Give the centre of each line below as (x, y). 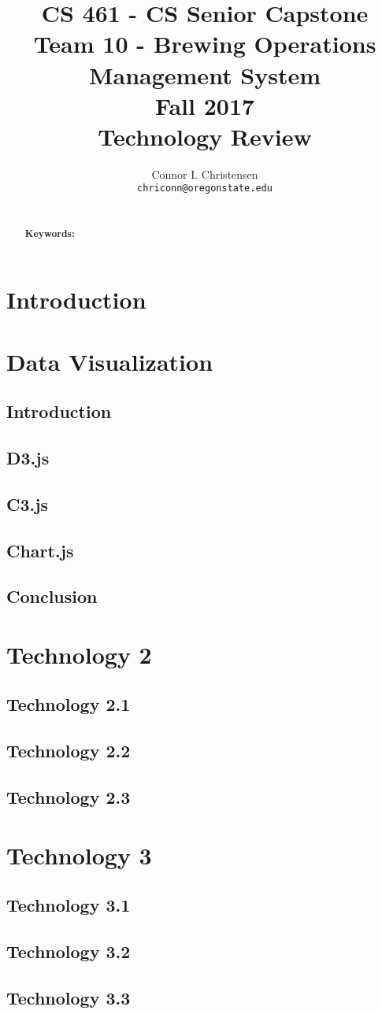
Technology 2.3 (69, 797)
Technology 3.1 (69, 905)
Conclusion (52, 596)
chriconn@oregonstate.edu (205, 189)
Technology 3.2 (69, 951)
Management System (205, 74)
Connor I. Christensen (205, 174)
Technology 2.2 (69, 751)
